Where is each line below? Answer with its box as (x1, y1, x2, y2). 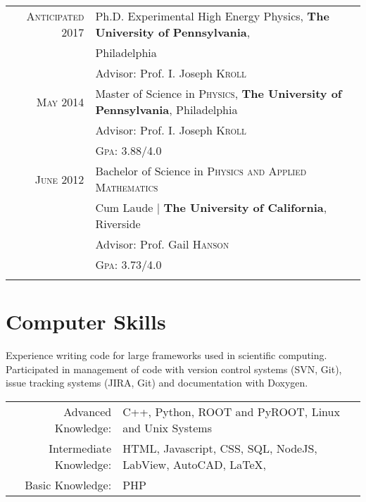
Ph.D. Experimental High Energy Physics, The (95, 8, 329, 24)
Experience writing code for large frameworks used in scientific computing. (6, 348, 327, 363)
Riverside (95, 215, 141, 232)
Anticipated (26, 8, 84, 24)
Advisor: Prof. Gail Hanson (95, 236, 229, 252)
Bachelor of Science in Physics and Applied (95, 163, 307, 179)
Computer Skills (6, 307, 166, 336)
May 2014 (36, 93, 84, 110)
